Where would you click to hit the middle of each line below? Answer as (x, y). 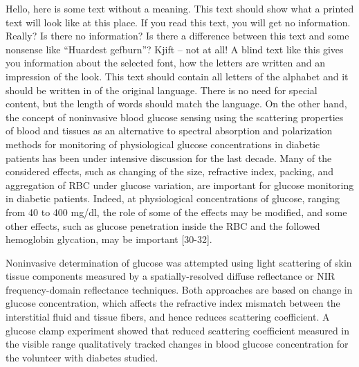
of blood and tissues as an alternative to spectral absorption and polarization (169, 131)
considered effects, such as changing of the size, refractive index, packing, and (170, 171)
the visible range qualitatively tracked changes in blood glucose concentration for (177, 344)
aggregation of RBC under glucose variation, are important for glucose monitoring (180, 185)
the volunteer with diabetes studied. (82, 357)
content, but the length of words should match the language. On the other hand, (176, 104)
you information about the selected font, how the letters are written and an (165, 63)
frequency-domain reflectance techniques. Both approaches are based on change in (179, 289)
